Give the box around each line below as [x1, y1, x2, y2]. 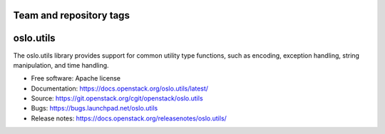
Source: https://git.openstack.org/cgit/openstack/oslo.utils [31, 94, 203, 103]
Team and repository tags [13, 9, 130, 21]
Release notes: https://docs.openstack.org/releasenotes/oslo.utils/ [31, 114, 227, 123]
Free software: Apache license [31, 74, 121, 83]
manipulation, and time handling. [13, 61, 110, 69]
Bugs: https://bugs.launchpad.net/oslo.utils [31, 104, 158, 113]
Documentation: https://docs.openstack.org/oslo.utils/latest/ [31, 84, 209, 93]
